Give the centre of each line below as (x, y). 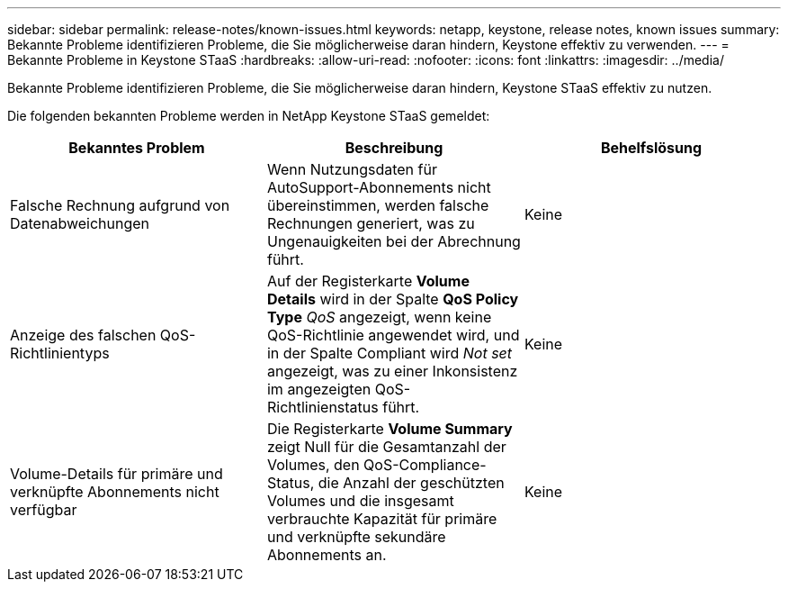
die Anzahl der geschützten (411, 483)
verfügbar (44, 510)
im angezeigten (319, 389)
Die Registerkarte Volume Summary (390, 429)
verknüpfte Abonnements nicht (115, 492)
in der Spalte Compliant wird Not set (390, 353)
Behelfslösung (651, 148)
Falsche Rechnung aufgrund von (120, 205)
